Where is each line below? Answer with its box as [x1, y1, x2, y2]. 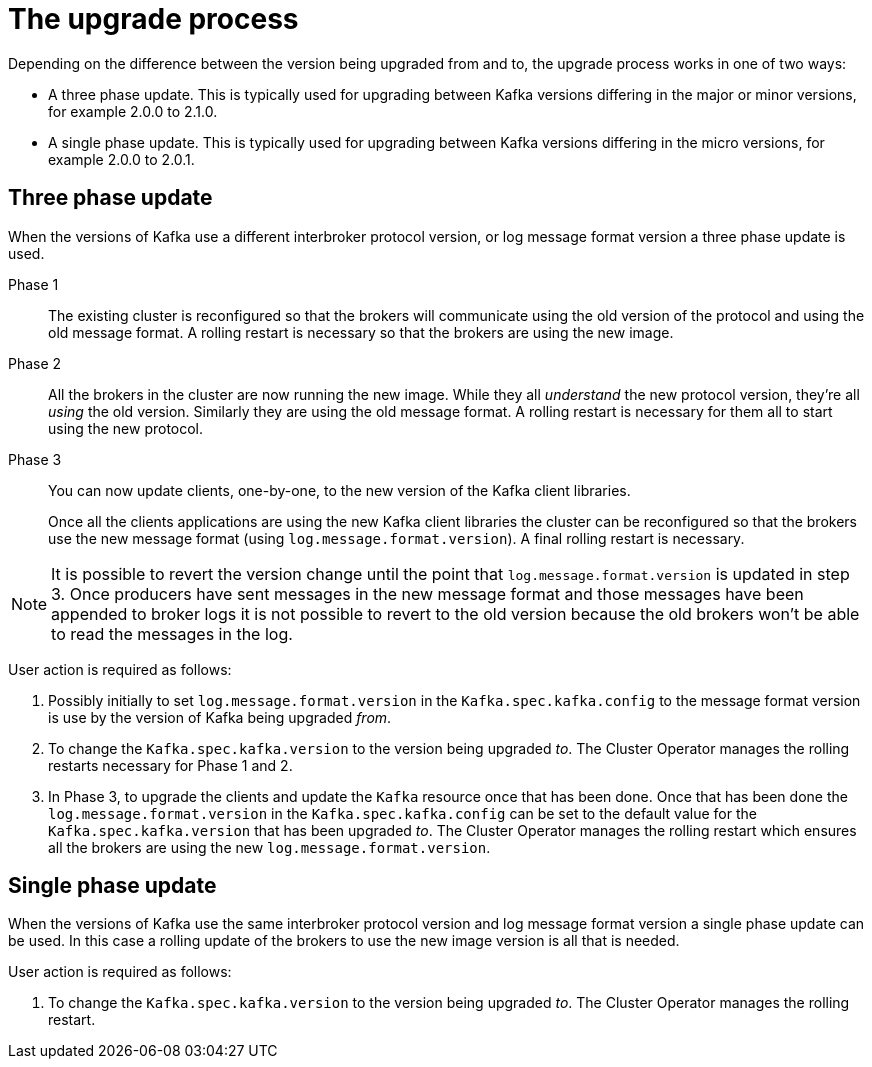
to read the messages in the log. [51, 623, 293, 644]
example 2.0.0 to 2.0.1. [48, 150, 195, 168]
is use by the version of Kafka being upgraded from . [48, 708, 392, 726]
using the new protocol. [48, 419, 204, 437]
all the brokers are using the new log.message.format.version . [48, 838, 491, 856]
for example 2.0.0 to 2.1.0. [48, 102, 218, 120]
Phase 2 [8, 354, 62, 372]
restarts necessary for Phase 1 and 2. [48, 756, 293, 774]
